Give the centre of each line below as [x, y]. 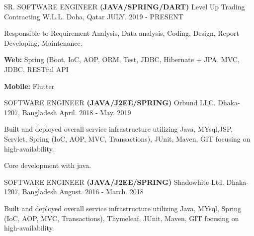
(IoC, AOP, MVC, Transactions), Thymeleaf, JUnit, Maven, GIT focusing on [122, 218]
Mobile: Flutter [29, 86]
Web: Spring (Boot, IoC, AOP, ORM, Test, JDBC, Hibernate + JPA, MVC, [122, 59]
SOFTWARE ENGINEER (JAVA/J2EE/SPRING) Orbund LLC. [110, 103]
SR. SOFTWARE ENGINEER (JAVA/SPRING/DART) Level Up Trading [125, 6]
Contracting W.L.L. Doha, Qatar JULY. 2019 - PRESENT [94, 16]
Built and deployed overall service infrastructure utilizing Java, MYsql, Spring [123, 208]
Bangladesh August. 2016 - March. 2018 [83, 192]
